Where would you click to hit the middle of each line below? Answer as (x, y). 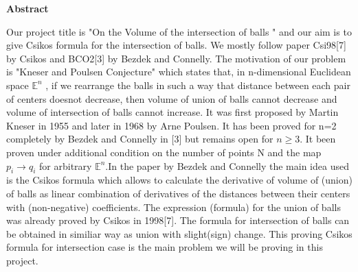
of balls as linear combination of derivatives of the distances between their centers (178, 193)
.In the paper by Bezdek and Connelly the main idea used (227, 165)
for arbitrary (66, 165)
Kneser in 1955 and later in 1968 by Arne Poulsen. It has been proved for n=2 (171, 125)
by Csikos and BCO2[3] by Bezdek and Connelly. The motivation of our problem (176, 58)
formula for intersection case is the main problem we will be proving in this (165, 247)
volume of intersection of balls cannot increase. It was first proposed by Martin (172, 112)
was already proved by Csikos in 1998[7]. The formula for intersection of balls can (178, 220)
